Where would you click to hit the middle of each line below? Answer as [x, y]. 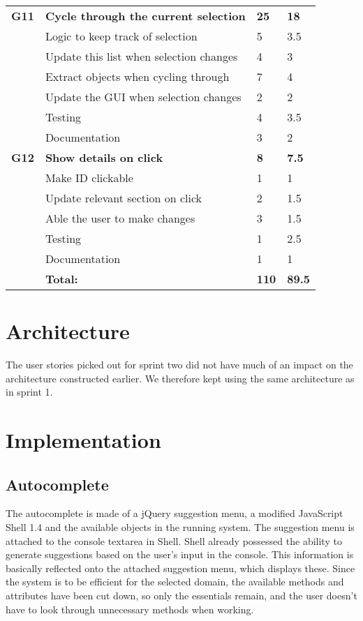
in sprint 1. [29, 392]
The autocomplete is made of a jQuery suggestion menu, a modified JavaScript [175, 513]
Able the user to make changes [120, 218]
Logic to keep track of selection [121, 36]
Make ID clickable [89, 178]
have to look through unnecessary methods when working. [130, 609]
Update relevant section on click [123, 198]
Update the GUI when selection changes [143, 97]
